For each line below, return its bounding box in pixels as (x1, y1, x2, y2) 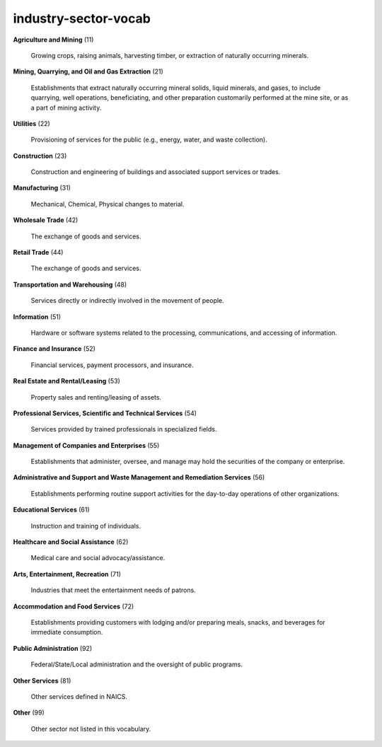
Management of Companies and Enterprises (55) (13, 441, 160, 449)
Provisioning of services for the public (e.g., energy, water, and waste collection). (30, 135, 268, 144)
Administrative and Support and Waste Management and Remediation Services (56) (13, 473, 265, 482)
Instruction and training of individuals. (30, 521, 141, 530)
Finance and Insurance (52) (13, 344, 95, 353)
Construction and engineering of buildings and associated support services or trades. (30, 168, 281, 176)
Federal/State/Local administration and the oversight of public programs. (30, 660, 243, 668)
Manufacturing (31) (13, 184, 71, 192)
